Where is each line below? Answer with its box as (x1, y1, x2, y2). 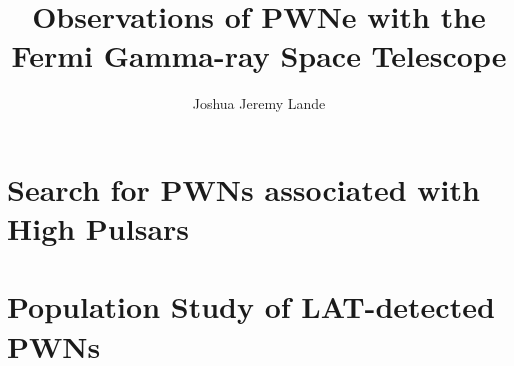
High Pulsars (7, 208, 190, 249)
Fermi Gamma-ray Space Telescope (11, 35, 507, 76)
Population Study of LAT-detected (7, 286, 495, 327)
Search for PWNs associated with (7, 168, 480, 209)
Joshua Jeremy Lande (192, 93, 326, 114)
